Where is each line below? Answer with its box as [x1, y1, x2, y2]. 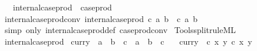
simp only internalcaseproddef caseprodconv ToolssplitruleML [4, 24, 236, 36]
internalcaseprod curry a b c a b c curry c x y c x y [4, 35, 252, 47]
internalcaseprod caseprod [12, 1, 112, 13]
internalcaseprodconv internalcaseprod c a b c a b [4, 12, 198, 24]
